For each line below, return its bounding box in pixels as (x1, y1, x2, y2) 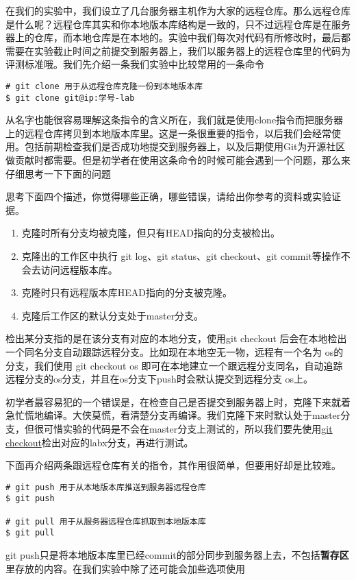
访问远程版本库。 (40, 262, 118, 276)
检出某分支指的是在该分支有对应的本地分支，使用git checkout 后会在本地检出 (5, 331, 347, 346)
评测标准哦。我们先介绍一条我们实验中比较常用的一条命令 (5, 57, 264, 71)
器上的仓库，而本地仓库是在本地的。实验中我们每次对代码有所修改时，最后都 (5, 30, 351, 45)
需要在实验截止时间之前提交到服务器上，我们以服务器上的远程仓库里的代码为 (5, 43, 351, 58)
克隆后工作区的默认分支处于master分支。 (21, 308, 204, 322)
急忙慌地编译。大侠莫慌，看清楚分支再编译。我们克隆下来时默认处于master (5, 408, 341, 422)
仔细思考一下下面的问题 (5, 166, 111, 180)
